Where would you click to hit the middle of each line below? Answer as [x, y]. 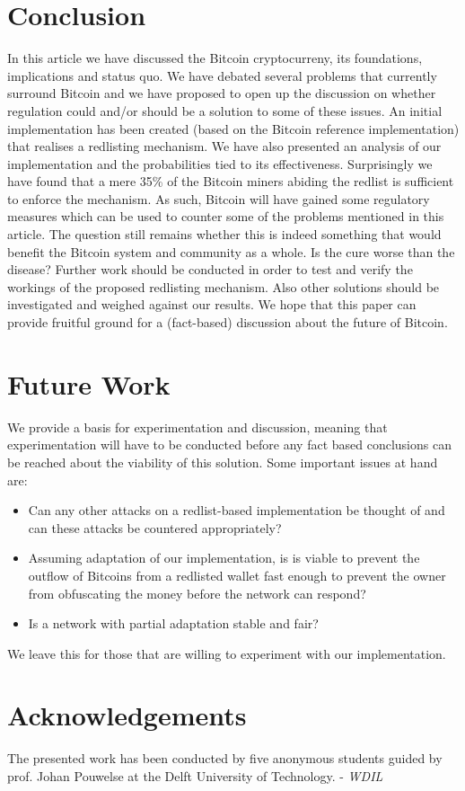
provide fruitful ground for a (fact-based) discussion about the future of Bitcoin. [228, 322]
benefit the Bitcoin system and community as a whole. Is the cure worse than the [231, 251]
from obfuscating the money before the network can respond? [197, 593]
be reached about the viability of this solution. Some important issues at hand [223, 462]
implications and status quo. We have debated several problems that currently [222, 75]
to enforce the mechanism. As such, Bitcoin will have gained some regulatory [219, 198]
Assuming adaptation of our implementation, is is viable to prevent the [224, 558]
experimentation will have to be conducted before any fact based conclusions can [229, 444]
